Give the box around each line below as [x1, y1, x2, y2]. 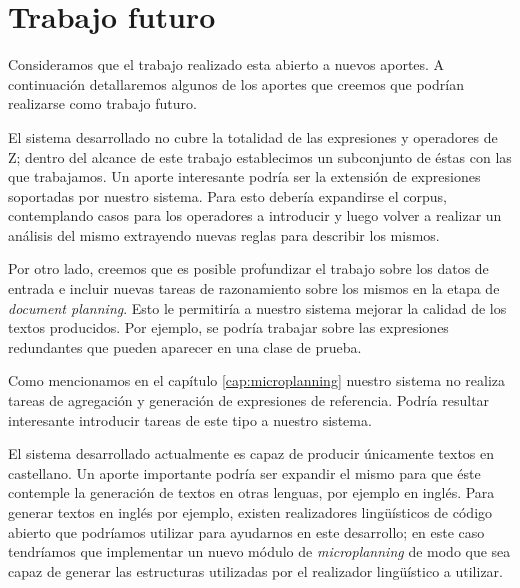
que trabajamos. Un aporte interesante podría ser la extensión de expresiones [8, 166, 481, 187]
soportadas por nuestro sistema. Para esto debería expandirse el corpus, [8, 185, 447, 206]
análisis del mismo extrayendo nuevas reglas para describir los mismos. [8, 224, 440, 245]
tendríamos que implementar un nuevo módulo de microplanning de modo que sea [8, 541, 511, 562]
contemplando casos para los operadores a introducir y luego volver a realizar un [8, 205, 502, 226]
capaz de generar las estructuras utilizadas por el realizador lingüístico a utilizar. [8, 560, 503, 581]
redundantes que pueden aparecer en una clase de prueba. [8, 336, 362, 357]
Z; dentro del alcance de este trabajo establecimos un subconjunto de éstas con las [8, 146, 512, 167]
